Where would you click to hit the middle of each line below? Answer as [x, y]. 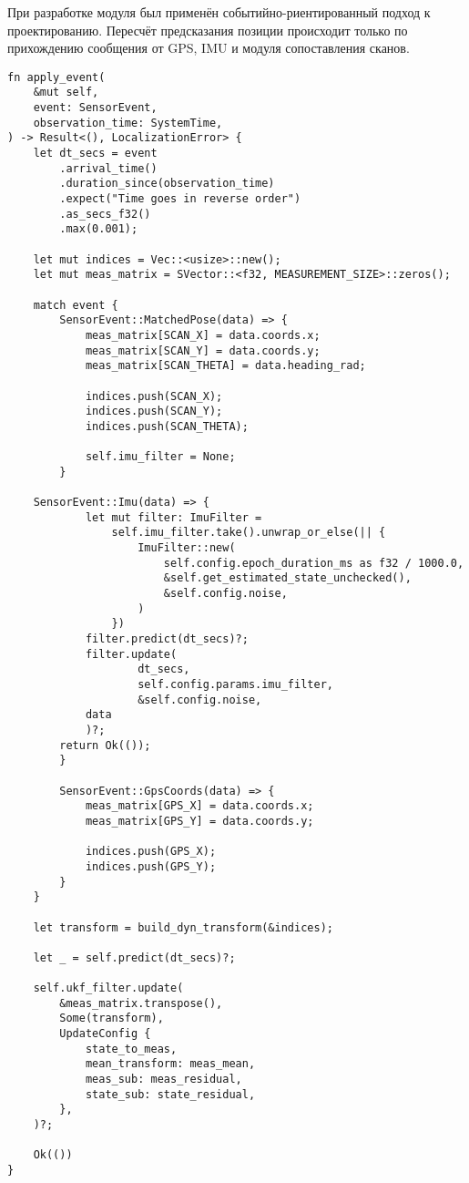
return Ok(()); [105, 745]
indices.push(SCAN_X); [154, 396]
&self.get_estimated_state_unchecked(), [287, 578]
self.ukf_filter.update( [108, 988]
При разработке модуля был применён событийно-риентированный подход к [219, 12]
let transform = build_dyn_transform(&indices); [183, 927]
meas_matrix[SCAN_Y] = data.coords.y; [203, 350]
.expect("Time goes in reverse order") [180, 199]
